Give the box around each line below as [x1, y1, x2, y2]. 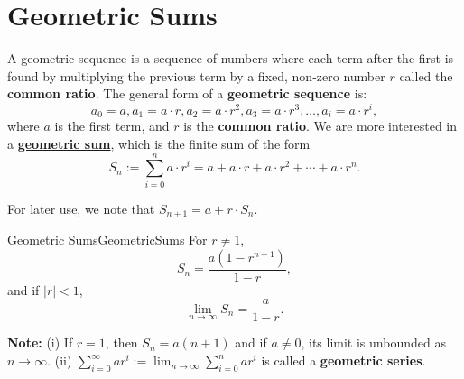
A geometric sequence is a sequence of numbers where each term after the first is [7, 49, 454, 68]
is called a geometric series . [261, 351, 426, 370]
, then [105, 333, 138, 352]
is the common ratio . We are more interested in [183, 116, 458, 135]
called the [399, 66, 453, 85]
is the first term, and [54, 116, 170, 135]
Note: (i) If [7, 333, 73, 352]
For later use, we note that [7, 199, 155, 217]
